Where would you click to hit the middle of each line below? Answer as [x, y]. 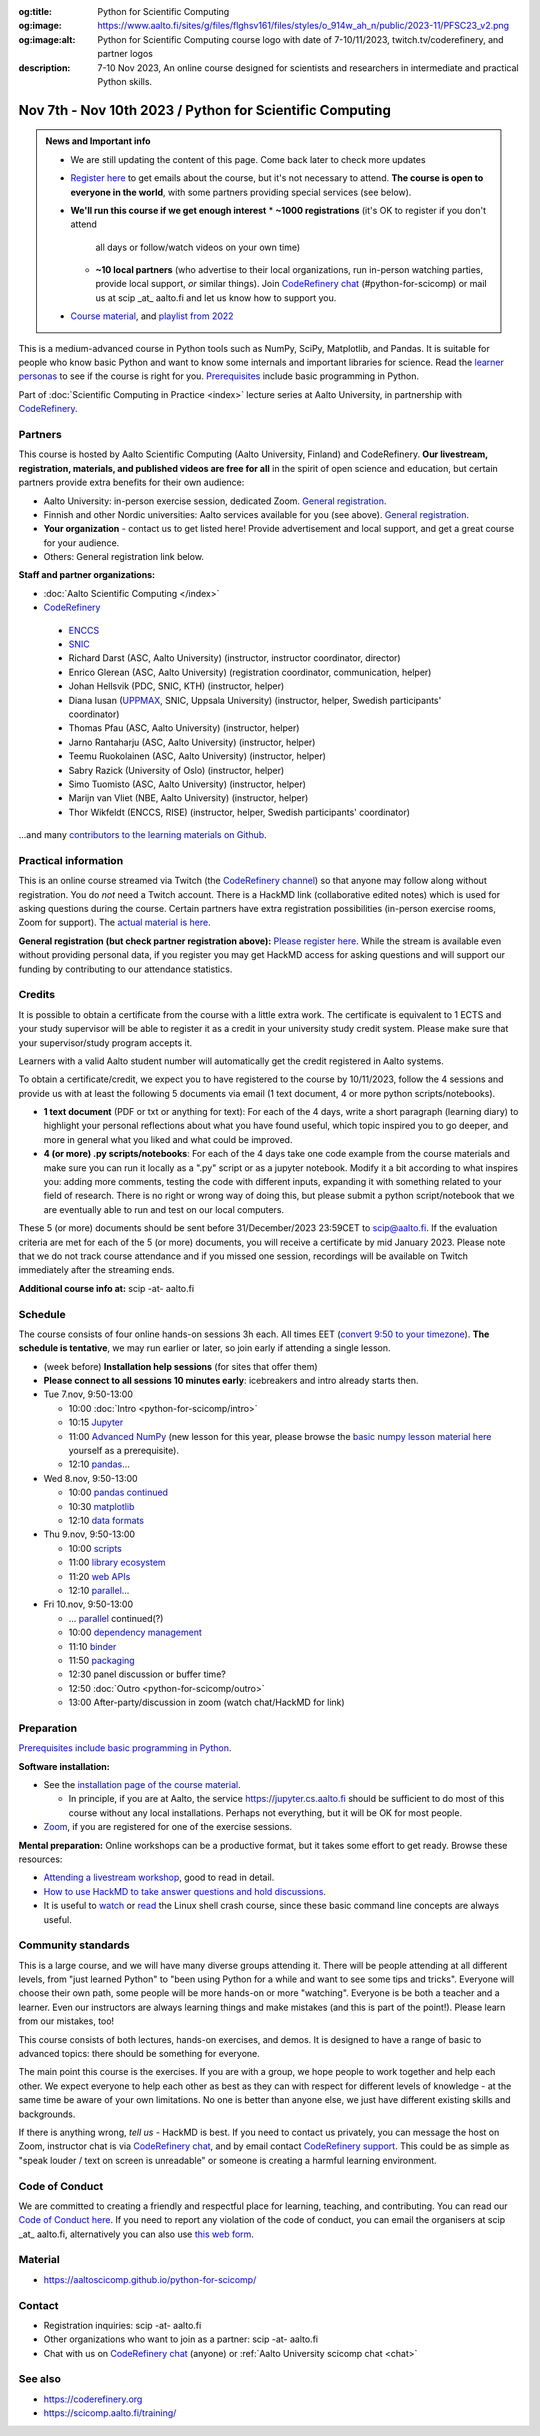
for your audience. [81, 542]
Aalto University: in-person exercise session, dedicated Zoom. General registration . [215, 501]
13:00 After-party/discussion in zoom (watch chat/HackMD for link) [206, 1702]
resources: [40, 1859]
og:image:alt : [47, 39]
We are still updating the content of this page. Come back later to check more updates [248, 159]
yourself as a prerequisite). [124, 1451]
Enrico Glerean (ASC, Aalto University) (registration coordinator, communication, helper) [250, 672]
